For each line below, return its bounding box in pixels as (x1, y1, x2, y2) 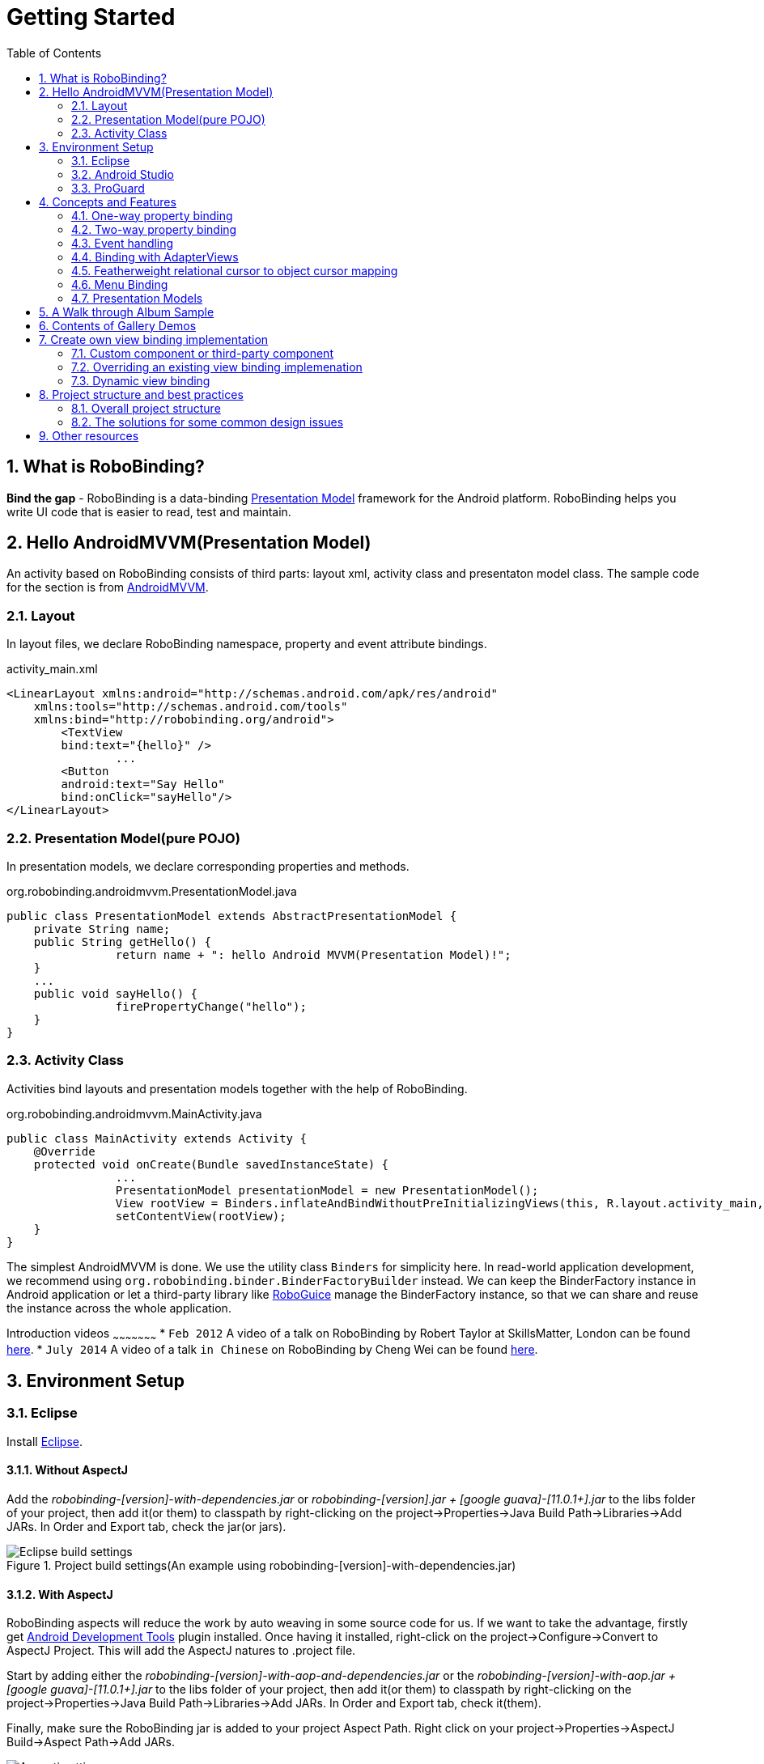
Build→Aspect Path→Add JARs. (6, 1735, 176, 1749)
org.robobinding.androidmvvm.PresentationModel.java (6, 884, 297, 898)
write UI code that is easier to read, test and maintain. (6, 504, 291, 519)
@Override (33, 1144, 95, 1158)
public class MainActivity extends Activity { (6, 1131, 307, 1145)
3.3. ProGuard (71, 180, 145, 195)
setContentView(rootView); (115, 1209, 286, 1223)
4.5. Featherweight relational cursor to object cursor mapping (71, 263, 398, 278)
